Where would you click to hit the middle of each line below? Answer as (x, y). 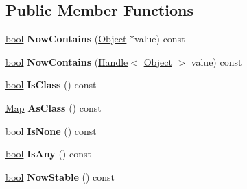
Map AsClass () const (54, 107)
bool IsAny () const (48, 154)
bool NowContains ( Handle (67, 61)
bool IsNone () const (51, 130)
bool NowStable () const (60, 176)
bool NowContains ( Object (66, 39)
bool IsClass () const (51, 85)
